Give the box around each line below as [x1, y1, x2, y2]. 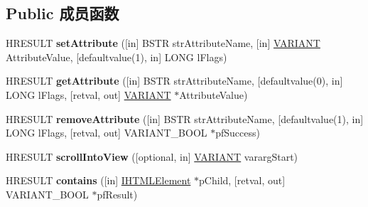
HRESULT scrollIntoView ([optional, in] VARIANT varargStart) [6, 149, 298, 164]
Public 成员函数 [6, 2, 119, 24]
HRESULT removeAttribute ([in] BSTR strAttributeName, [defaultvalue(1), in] [6, 111, 364, 126]
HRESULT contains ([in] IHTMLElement [6, 173, 191, 188]
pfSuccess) [215, 125, 260, 140]
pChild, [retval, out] [199, 173, 286, 188]
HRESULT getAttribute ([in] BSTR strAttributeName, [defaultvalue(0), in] [6, 73, 343, 88]
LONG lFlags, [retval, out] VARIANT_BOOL [6, 125, 207, 140]
